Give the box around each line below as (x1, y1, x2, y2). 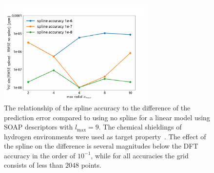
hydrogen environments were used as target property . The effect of (4, 131, 206, 141)
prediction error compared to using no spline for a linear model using (4, 112, 210, 122)
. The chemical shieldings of (98, 122, 182, 132)
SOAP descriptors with (4, 122, 73, 132)
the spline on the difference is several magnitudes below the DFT (4, 141, 198, 151)
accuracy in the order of (4, 150, 76, 160)
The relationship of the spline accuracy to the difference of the (4, 102, 191, 112)
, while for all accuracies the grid (91, 150, 189, 160)
